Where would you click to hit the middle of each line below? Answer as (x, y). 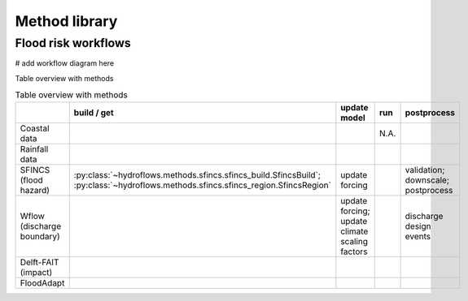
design (418, 226)
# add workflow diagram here (65, 63)
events (418, 236)
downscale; (427, 180)
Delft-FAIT (39, 262)
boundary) (40, 236)
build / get (94, 112)
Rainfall (34, 148)
